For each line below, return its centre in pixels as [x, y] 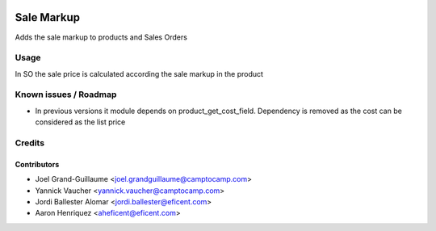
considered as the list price [80, 122]
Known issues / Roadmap [66, 94]
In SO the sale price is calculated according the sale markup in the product [139, 73]
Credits [29, 143]
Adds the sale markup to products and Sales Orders [101, 37]
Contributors [37, 164]
